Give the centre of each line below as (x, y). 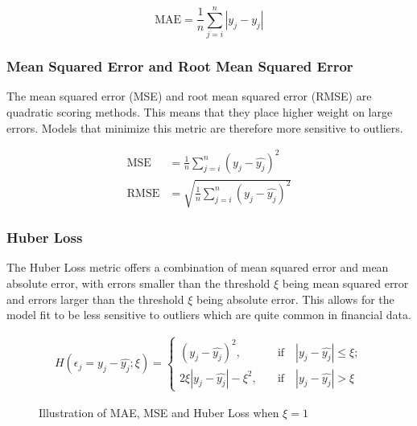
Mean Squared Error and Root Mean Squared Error (180, 66)
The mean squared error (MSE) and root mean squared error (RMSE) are (189, 96)
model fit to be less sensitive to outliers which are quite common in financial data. (209, 315)
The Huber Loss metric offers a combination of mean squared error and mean (198, 267)
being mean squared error (345, 283)
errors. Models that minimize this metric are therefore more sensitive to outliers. (205, 127)
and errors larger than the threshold (95, 299)
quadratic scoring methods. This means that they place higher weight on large (200, 111)
